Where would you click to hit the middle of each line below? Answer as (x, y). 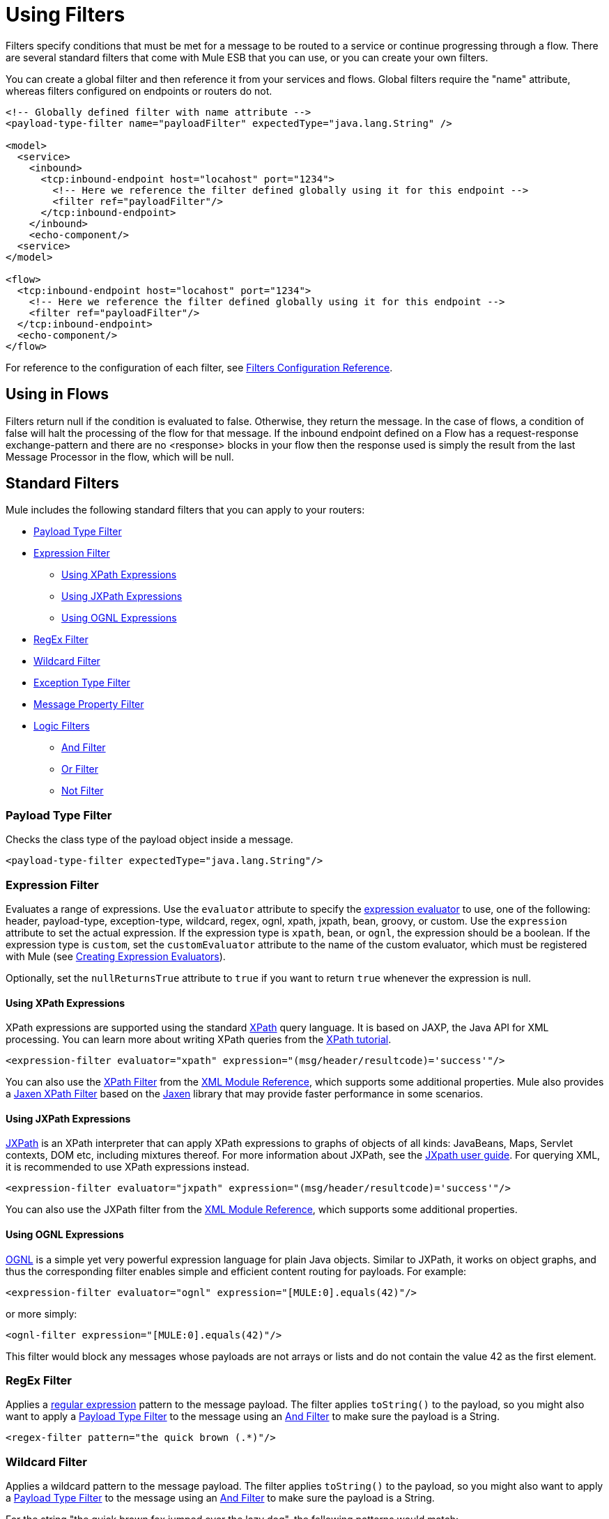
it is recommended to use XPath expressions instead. (128, 1167)
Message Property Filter (89, 704)
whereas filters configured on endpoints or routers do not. (139, 91)
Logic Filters (62, 726)
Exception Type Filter (82, 683)
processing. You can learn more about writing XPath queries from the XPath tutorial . (199, 1040)
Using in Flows (57, 394)
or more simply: (41, 1313)
